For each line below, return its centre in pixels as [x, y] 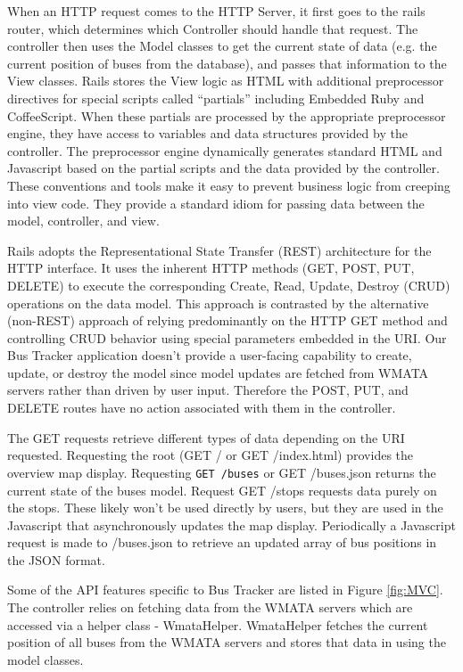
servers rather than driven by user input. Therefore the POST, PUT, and [208, 390]
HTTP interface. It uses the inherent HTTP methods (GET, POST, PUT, [211, 268]
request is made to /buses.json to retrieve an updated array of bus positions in [222, 542]
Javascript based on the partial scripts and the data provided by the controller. [223, 168]
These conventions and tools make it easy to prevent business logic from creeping [229, 185]
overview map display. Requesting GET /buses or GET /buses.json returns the [222, 472]
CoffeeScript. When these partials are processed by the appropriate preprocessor [227, 115]
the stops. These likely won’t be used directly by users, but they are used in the [225, 508]
